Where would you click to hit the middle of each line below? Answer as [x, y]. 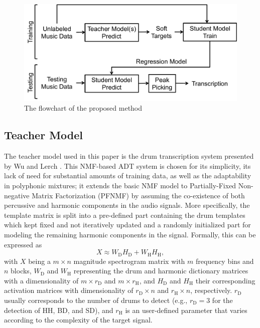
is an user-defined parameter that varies [186, 310]
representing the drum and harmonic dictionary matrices [161, 271]
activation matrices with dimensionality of [69, 290]
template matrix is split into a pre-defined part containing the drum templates [125, 215]
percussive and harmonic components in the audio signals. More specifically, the [127, 205]
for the [222, 300]
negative [17, 195]
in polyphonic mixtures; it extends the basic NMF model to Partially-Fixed [120, 185]
